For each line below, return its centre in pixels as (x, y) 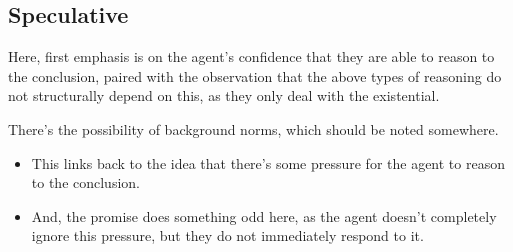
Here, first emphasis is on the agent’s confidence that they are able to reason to (251, 56)
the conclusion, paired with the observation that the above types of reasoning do (255, 75)
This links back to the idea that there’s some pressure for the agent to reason (268, 162)
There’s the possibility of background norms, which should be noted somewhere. (253, 128)
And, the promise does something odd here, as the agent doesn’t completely (264, 215)
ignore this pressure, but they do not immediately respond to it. (227, 235)
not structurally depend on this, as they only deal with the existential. (224, 95)
